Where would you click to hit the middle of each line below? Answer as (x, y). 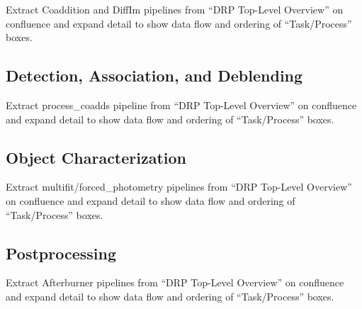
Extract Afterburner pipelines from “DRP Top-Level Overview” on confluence (175, 282)
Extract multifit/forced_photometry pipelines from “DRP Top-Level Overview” (179, 187)
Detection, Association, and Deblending (154, 75)
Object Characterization (96, 157)
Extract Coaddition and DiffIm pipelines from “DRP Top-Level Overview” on (175, 9)
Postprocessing (61, 253)
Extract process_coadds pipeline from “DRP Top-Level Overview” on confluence (181, 105)
